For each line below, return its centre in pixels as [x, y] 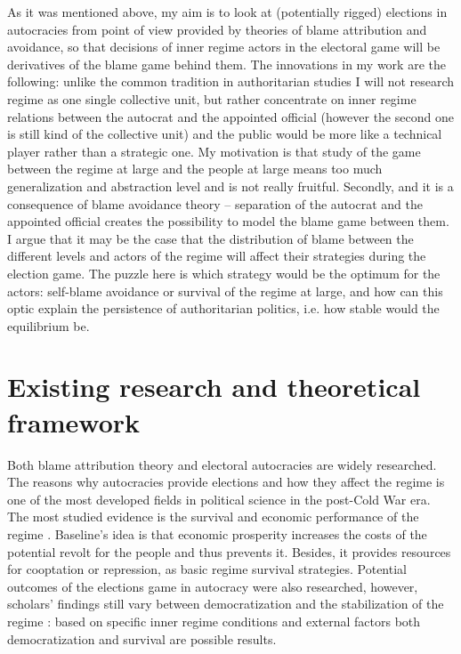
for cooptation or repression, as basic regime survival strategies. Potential [207, 569]
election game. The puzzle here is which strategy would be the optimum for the [224, 273]
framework [74, 421]
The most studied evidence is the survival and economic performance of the [213, 517]
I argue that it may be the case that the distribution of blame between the [210, 238]
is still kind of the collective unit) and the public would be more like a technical [225, 134]
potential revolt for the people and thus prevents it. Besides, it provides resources [229, 551]
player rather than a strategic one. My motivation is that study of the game [214, 151]
